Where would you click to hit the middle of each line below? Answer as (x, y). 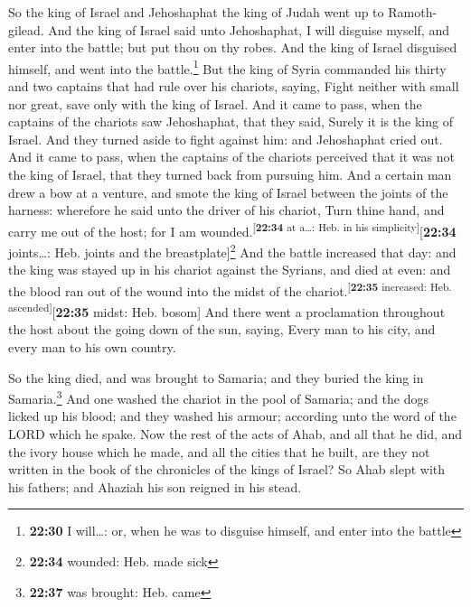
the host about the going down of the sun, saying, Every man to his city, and (222, 329)
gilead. (26, 29)
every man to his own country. (92, 346)
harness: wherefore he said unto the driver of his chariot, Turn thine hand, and (226, 210)
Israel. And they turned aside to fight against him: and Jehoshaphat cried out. (226, 139)
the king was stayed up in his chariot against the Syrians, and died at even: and (230, 270)
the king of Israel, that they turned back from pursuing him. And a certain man (230, 174)
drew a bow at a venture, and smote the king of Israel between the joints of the (228, 192)
